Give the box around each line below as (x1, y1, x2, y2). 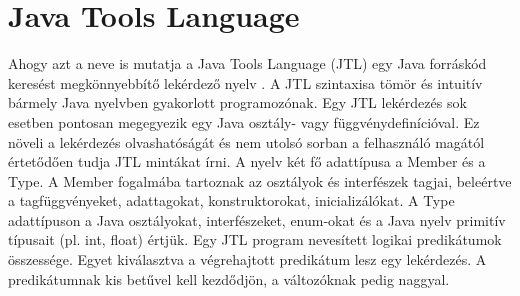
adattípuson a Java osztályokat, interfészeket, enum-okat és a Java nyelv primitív (8, 209, 506, 230)
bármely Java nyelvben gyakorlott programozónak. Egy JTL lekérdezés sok (8, 92, 467, 113)
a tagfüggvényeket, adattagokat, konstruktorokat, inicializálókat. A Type (8, 190, 455, 211)
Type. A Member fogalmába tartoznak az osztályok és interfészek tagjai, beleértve (8, 170, 512, 191)
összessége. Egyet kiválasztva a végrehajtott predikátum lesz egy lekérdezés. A (8, 249, 487, 270)
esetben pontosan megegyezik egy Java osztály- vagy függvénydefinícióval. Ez (8, 111, 480, 132)
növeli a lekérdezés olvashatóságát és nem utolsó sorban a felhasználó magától (8, 131, 485, 152)
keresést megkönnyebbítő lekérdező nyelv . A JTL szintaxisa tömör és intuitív (8, 72, 483, 93)
